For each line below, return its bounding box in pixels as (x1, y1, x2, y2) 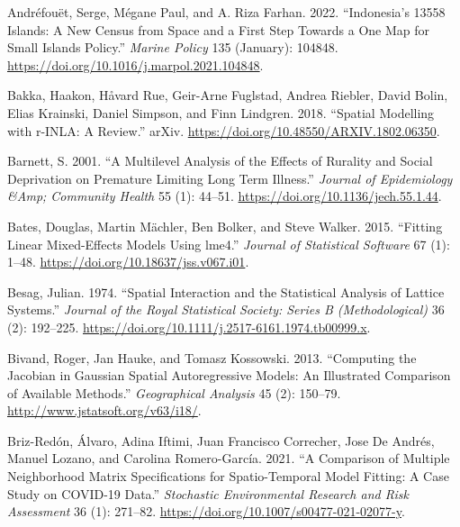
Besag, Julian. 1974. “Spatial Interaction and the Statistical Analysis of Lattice (7, 282, 445, 301)
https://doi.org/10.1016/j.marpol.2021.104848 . (7, 55, 264, 74)
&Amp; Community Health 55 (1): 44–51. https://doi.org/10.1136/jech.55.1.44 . (7, 186, 442, 205)
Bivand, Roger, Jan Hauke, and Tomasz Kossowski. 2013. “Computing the (7, 348, 417, 367)
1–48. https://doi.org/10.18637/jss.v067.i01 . (7, 252, 249, 271)
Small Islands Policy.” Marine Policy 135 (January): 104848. (7, 38, 338, 57)
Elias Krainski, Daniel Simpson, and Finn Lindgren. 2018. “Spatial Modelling (7, 103, 435, 122)
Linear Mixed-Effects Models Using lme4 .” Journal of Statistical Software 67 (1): (7, 234, 450, 253)
